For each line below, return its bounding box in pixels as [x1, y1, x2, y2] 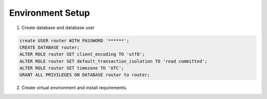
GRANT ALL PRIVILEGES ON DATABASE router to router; [19, 72, 150, 78]
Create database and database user [21, 25, 95, 31]
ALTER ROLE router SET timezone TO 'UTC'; [19, 66, 124, 71]
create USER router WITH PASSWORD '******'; [19, 37, 130, 43]
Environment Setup [9, 7, 90, 18]
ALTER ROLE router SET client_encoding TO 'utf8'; [19, 52, 145, 57]
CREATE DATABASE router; [19, 44, 80, 50]
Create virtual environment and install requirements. [21, 85, 128, 91]
